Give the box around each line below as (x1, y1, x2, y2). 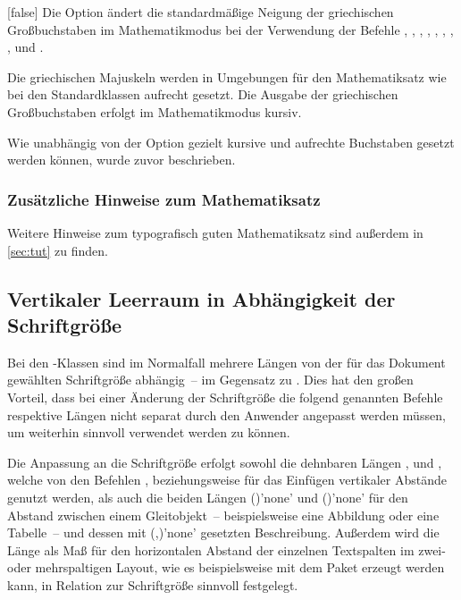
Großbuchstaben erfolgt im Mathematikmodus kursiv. (7, 102, 302, 121)
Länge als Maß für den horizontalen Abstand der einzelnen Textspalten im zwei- (7, 540, 446, 559)
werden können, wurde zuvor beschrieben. (7, 150, 236, 169)
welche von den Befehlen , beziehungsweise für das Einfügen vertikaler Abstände (7, 470, 447, 489)
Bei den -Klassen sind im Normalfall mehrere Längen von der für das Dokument (7, 352, 446, 371)
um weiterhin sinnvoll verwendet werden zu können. (7, 423, 290, 442)
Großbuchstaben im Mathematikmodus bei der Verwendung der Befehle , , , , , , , (7, 20, 454, 38)
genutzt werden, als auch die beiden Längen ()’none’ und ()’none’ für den (7, 487, 408, 506)
